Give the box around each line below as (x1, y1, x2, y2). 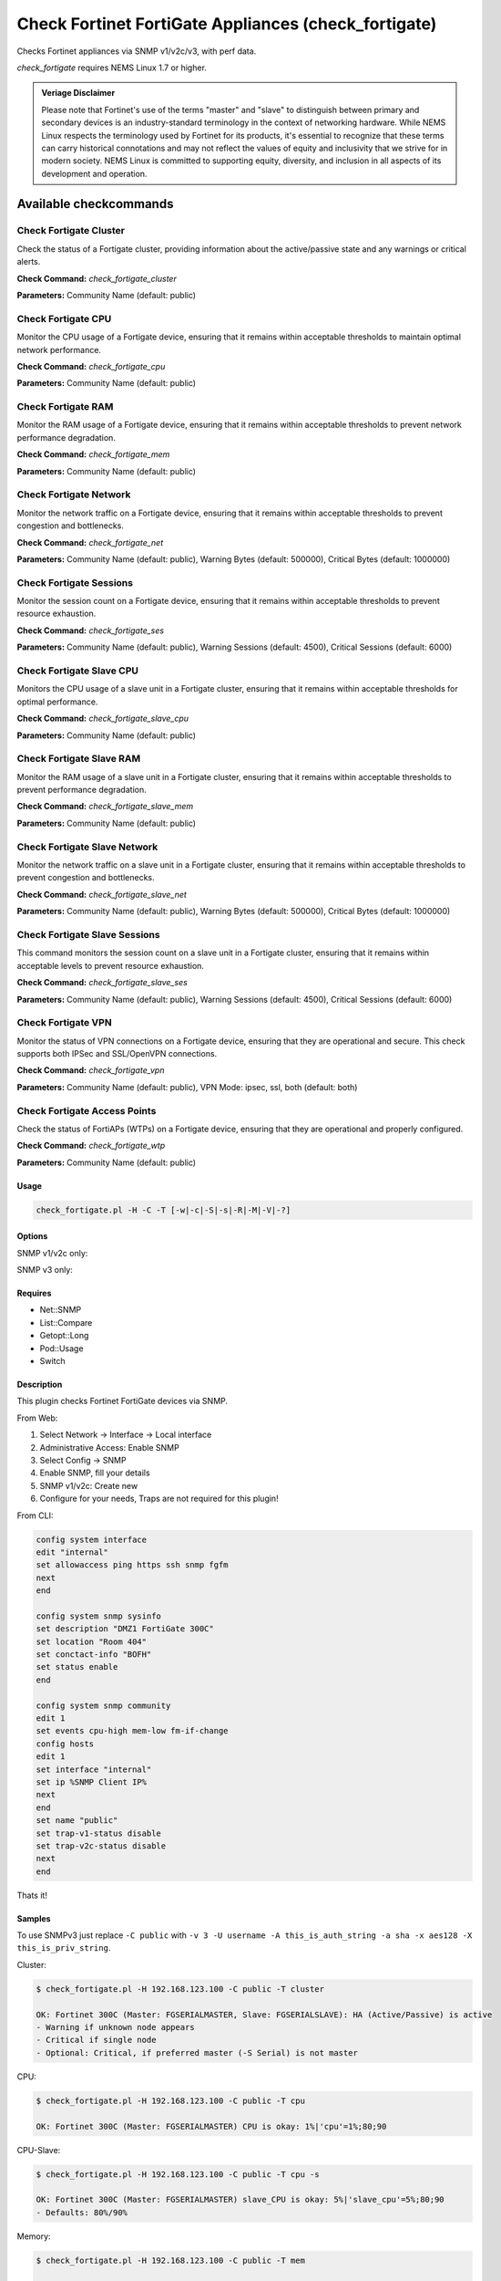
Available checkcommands (16, 196, 174, 212)
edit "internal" (36, 1547, 109, 1557)
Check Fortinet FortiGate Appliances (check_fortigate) (16, 14, 437, 34)
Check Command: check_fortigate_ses (16, 625, 164, 636)
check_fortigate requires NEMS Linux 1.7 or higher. (16, 62, 207, 73)
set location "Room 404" (36, 1636, 148, 1647)
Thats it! (16, 1890, 47, 1901)
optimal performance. (16, 696, 98, 707)
